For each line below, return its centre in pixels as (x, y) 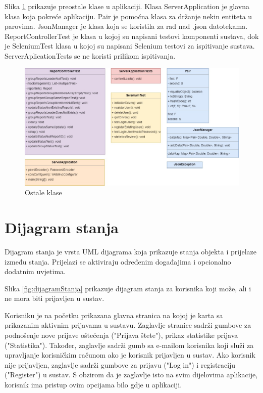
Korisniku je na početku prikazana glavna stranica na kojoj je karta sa (114, 315)
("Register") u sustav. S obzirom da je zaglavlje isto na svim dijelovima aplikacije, (131, 375)
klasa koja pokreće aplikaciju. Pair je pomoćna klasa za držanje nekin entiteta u (128, 16)
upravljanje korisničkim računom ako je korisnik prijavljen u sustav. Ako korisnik (130, 355)
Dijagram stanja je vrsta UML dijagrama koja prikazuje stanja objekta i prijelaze (131, 251)
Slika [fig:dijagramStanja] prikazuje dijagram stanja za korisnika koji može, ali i (128, 288)
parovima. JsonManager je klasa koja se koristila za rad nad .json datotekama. (126, 26)
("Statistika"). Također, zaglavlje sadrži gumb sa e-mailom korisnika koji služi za (129, 345)
